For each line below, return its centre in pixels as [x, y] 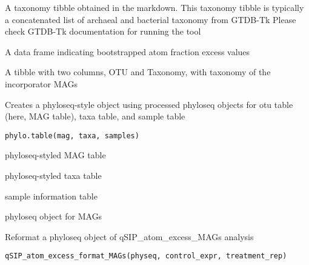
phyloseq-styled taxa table [53, 175]
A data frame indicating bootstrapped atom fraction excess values [128, 51]
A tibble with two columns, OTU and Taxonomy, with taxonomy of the [138, 72]
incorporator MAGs [42, 83]
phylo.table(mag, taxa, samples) [72, 136]
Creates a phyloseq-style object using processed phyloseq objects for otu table [149, 104]
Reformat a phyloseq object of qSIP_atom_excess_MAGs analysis [129, 236]
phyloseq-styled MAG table [55, 155]
